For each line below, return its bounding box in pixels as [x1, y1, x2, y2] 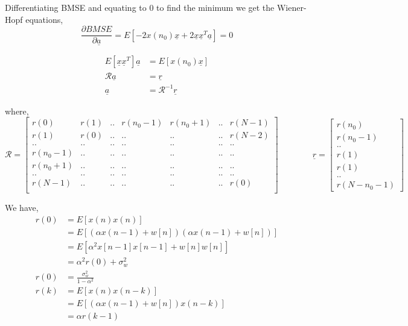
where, [5, 104, 29, 117]
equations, [25, 13, 63, 25]
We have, [5, 201, 39, 214]
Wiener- [276, 1, 307, 13]
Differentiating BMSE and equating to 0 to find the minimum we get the [5, 1, 275, 13]
